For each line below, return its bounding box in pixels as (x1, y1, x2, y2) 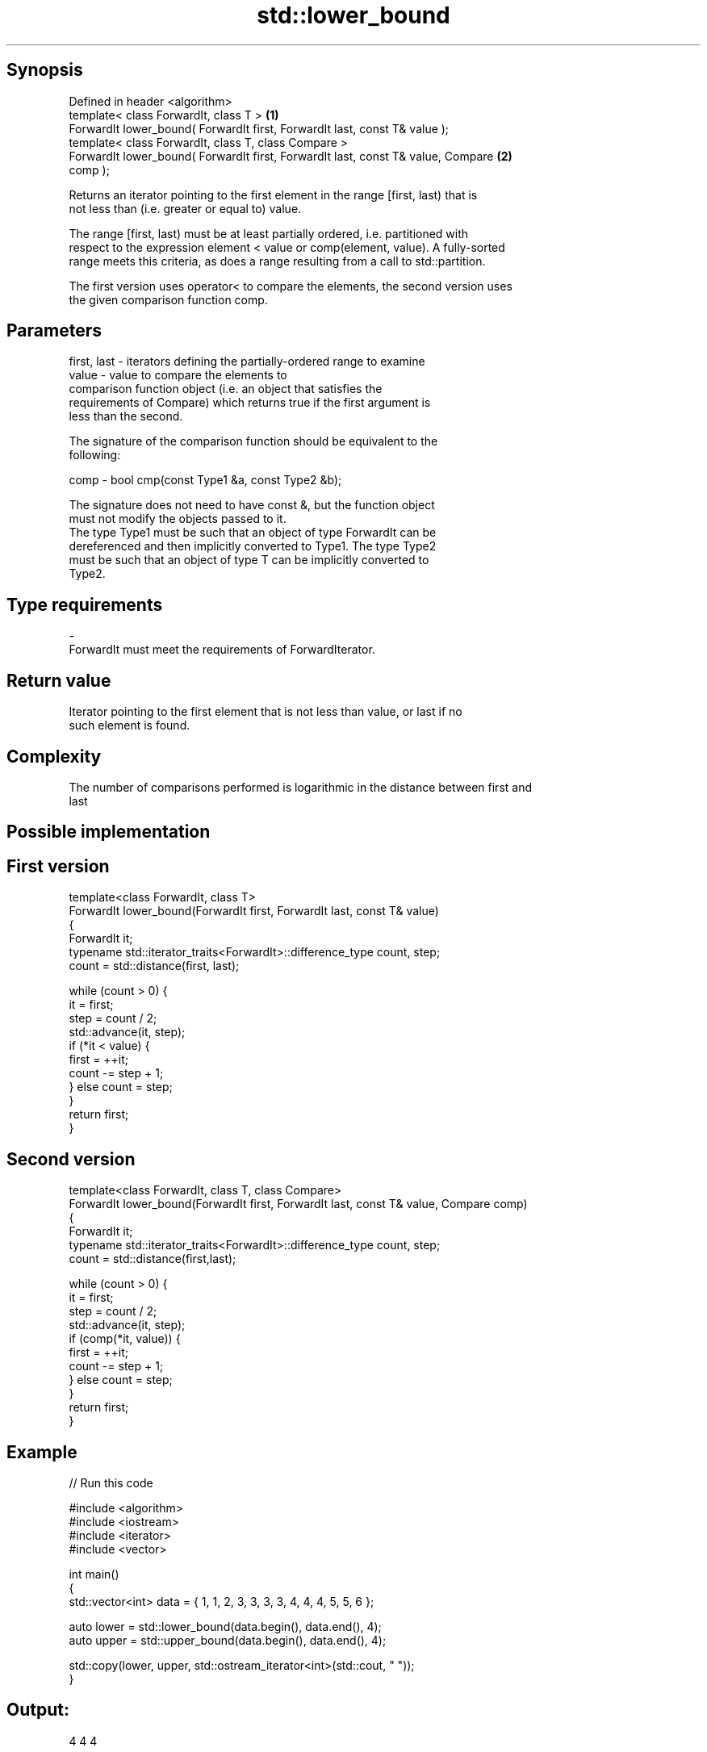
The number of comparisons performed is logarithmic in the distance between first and (69, 780, 532, 794)
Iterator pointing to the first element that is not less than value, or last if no (69, 705, 462, 719)
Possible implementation (6, 822, 211, 843)
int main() (69, 1566, 119, 1581)
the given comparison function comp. (69, 292, 268, 307)
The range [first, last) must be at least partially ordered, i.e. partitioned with (69, 226, 469, 240)
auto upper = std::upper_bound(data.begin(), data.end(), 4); (69, 1633, 387, 1647)
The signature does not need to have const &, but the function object (69, 498, 435, 512)
